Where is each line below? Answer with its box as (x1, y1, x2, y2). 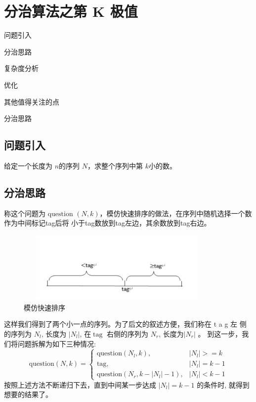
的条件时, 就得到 (197, 379, 250, 390)
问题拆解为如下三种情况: (17, 338, 96, 348)
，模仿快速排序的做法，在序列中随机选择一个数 (99, 208, 252, 218)
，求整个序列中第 (87, 160, 143, 171)
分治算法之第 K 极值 (4, 1, 138, 21)
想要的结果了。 (4, 389, 52, 400)
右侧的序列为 (107, 328, 149, 339)
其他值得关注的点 (4, 96, 59, 107)
